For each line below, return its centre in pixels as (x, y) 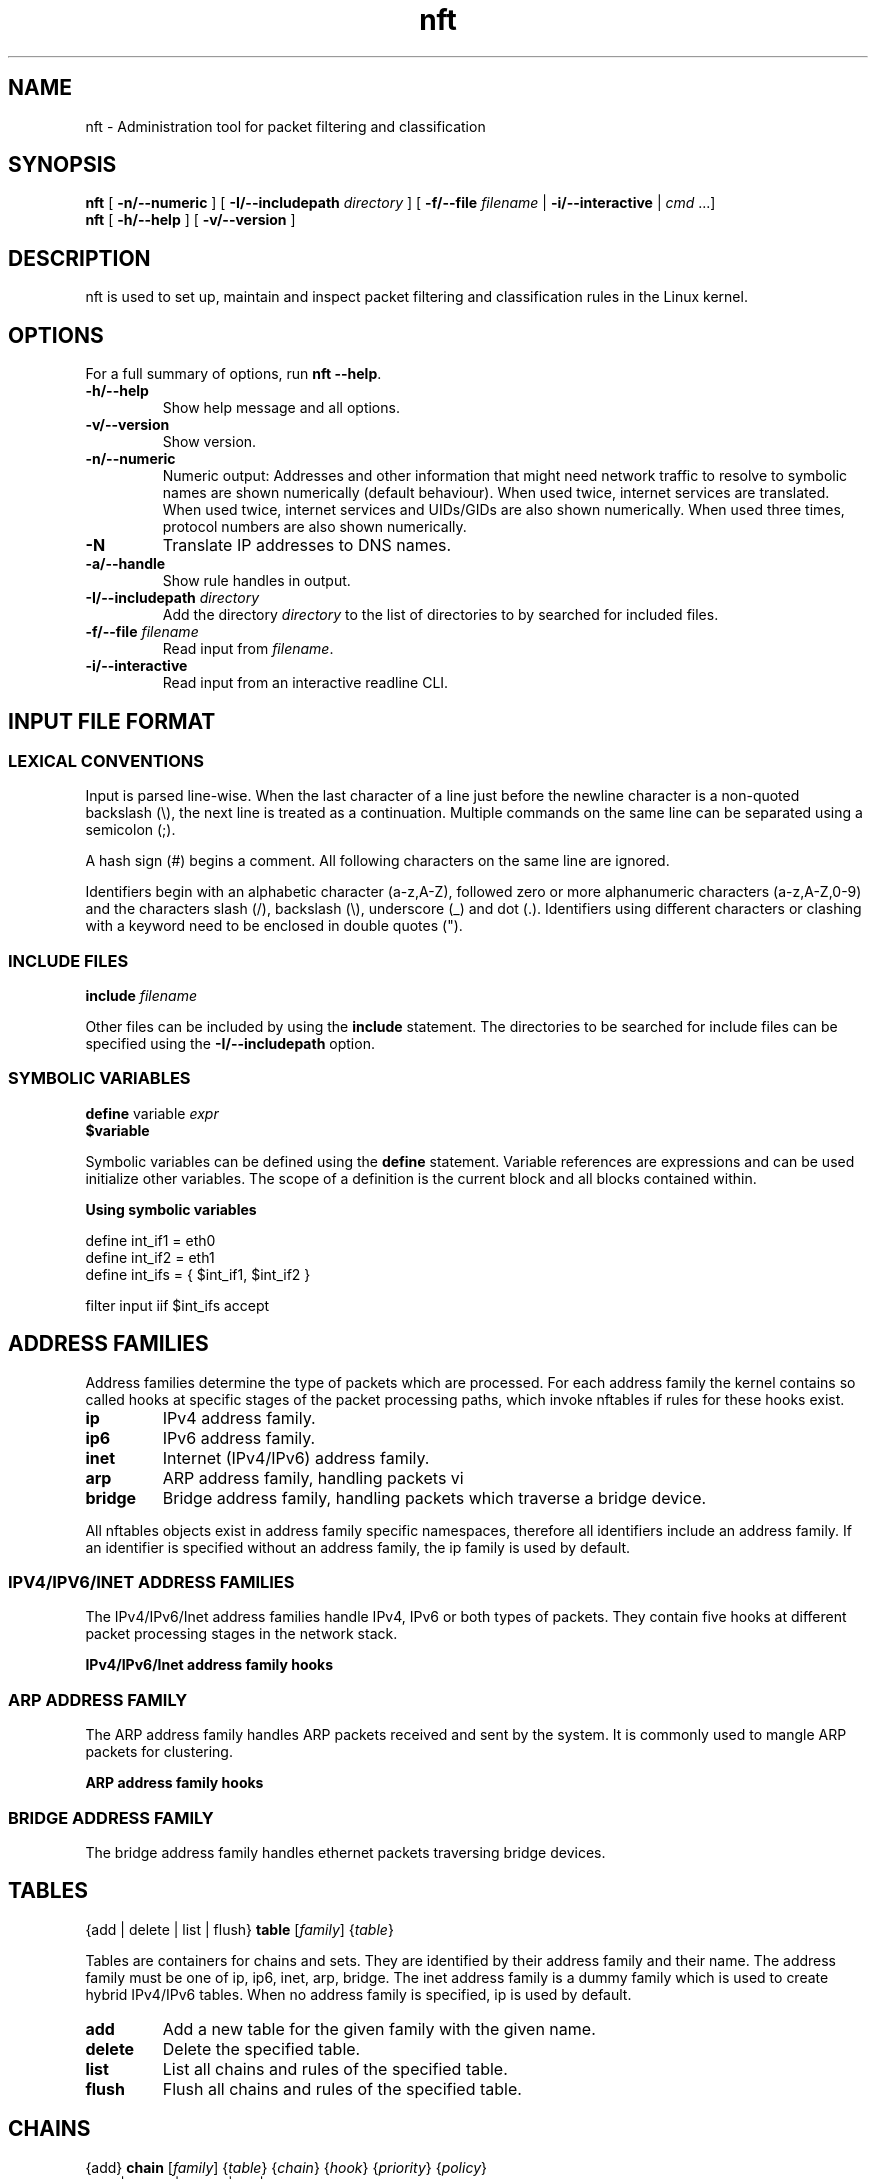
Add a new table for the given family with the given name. (379, 2028)
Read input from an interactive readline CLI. (305, 683)
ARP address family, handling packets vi (313, 1477)
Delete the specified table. (261, 2048)
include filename (141, 996)
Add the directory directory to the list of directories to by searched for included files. (440, 615)
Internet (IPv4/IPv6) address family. (296, 1457)
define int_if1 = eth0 (150, 1240)
